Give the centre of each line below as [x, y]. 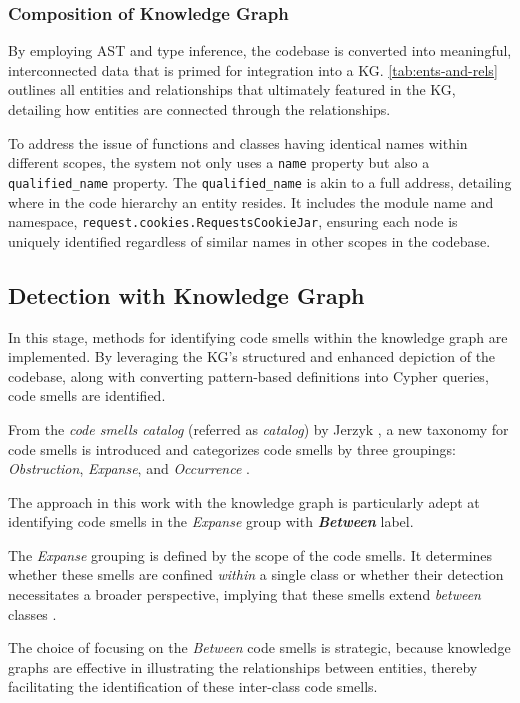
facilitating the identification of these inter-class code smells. [193, 686]
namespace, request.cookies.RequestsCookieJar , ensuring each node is [233, 221]
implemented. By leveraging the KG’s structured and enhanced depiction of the [252, 356]
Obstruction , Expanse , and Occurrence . [129, 468]
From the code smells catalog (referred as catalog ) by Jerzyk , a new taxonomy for [258, 428]
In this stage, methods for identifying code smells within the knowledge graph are [258, 336]
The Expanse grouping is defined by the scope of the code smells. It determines [250, 554]
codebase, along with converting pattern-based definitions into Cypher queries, [248, 375]
